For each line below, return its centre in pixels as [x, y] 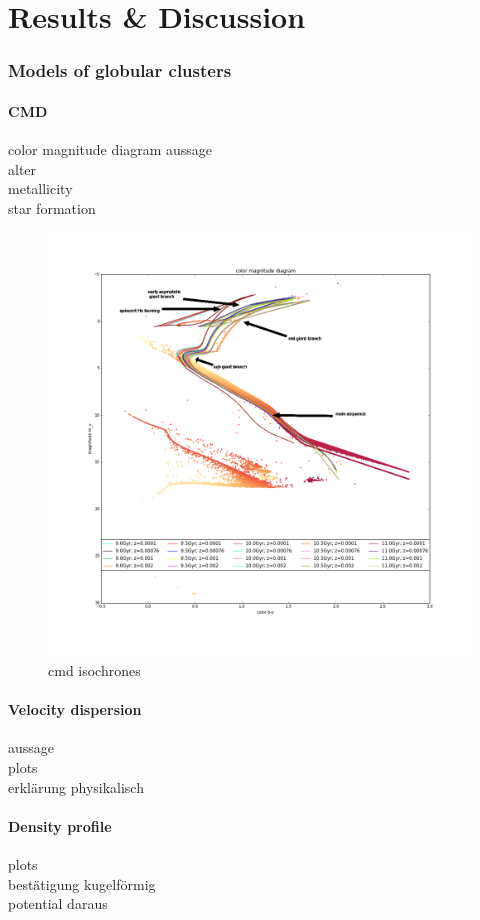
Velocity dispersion [75, 709]
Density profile [60, 825]
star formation [52, 207]
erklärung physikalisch [76, 786]
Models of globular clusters [120, 70]
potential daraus [58, 903]
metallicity [40, 188]
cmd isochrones [94, 669]
